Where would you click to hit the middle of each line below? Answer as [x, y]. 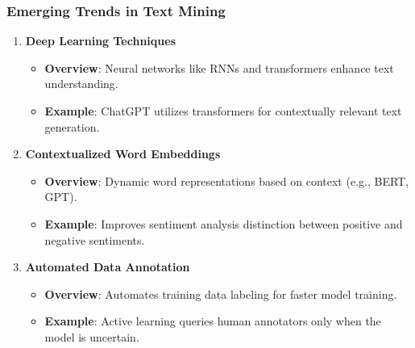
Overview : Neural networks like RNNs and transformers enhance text [219, 67]
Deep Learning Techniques [100, 41]
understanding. [81, 84]
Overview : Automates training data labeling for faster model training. [221, 293]
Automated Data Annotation [108, 267]
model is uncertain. [92, 336]
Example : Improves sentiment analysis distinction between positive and [224, 223]
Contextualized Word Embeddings [123, 154]
